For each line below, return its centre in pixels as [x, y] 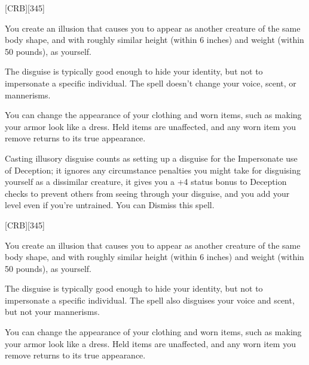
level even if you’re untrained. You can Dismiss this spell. [110, 205]
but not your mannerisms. [52, 312]
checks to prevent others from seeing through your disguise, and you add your [147, 193]
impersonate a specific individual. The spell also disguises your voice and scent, [150, 300]
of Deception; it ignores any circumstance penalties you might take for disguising [153, 170]
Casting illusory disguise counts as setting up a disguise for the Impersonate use [151, 158]
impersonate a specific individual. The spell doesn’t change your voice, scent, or [151, 83]
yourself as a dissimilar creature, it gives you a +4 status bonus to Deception [146, 182]
